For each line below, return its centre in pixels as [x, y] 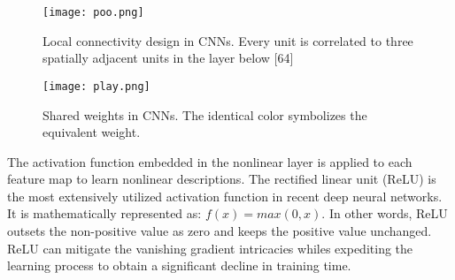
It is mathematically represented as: [104, 213]
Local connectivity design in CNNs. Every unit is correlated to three [228, 40]
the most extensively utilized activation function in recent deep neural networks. [225, 196]
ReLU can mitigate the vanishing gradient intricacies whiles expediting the [210, 248]
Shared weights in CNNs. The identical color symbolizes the [205, 114]
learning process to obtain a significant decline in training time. [179, 265]
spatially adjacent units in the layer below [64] [168, 58]
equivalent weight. [92, 132]
